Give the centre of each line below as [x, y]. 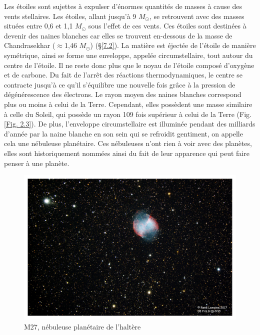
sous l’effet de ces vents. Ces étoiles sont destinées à [167, 26]
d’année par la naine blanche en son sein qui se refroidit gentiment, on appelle [123, 133]
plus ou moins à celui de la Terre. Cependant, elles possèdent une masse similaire [128, 104]
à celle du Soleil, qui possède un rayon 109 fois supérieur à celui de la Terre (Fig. [128, 114]
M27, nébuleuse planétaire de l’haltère [82, 326]
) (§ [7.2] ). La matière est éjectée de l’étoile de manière [173, 45]
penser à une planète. [37, 163]
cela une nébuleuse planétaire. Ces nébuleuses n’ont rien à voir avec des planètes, [128, 143]
